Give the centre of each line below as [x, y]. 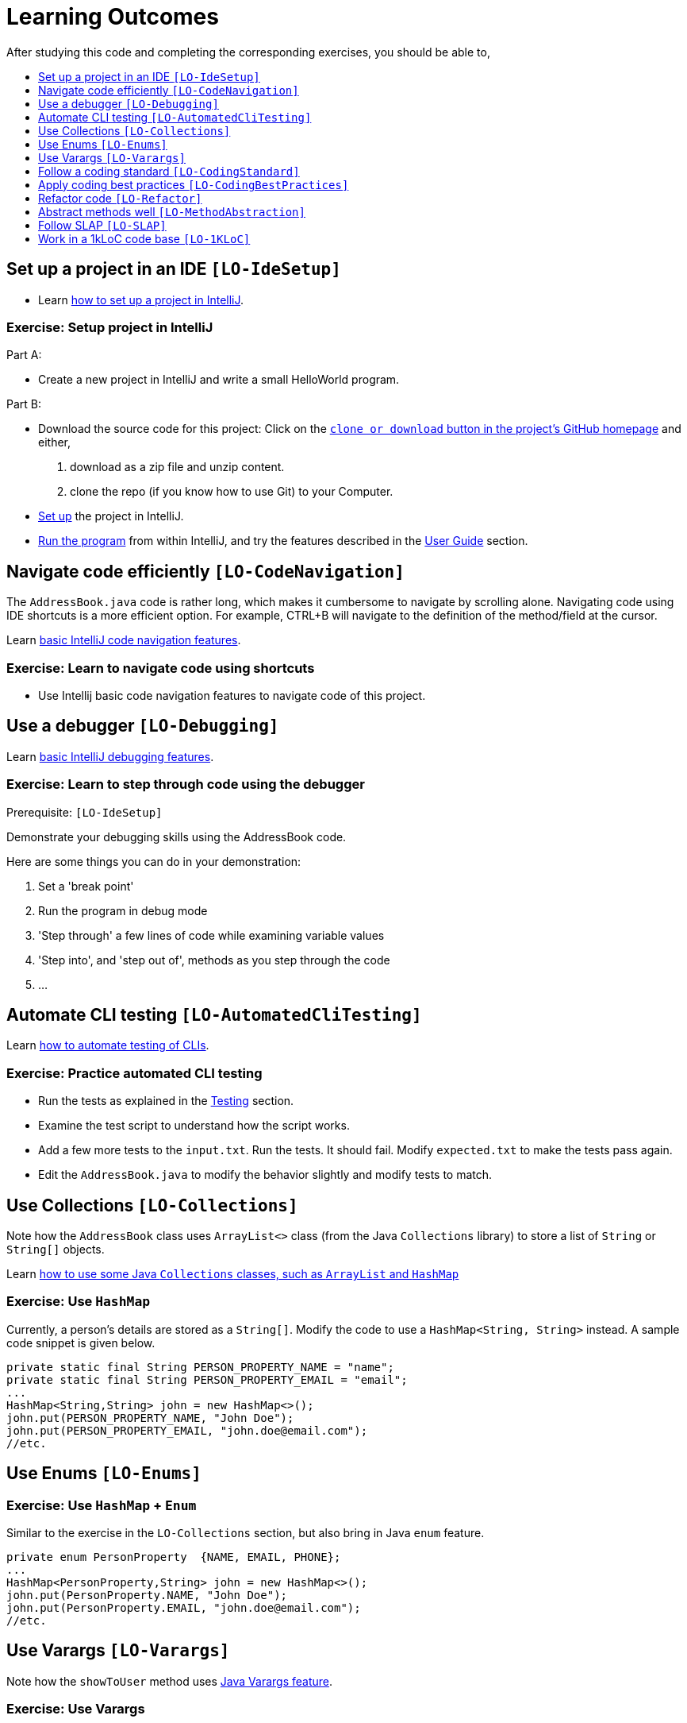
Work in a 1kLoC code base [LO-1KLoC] [144, 238]
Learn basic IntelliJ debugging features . [110, 756]
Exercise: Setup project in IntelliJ [110, 327]
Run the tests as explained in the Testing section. [166, 1101]
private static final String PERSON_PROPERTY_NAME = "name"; [200, 1367]
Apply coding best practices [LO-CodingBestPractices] [194, 184]
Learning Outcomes [113, 17]
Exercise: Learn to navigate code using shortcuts [161, 668]
